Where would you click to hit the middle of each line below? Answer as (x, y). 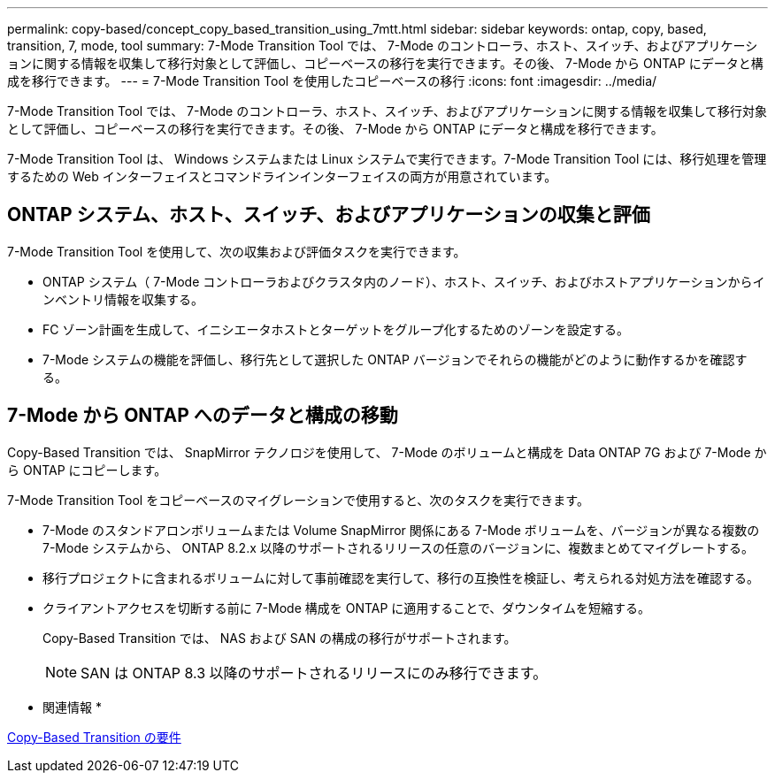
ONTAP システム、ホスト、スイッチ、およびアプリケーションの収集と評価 (329, 215)
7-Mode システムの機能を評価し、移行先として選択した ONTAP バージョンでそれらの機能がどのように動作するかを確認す (395, 359)
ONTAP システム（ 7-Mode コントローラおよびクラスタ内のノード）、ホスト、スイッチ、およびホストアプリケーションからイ (404, 281)
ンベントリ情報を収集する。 (123, 299)
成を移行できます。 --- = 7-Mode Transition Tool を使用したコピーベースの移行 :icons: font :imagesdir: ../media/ (332, 81)
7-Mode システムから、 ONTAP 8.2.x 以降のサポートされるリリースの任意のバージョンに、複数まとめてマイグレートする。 (399, 547)
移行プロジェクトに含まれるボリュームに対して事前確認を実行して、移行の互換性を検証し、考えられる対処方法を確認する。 (401, 577)
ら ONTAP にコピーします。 (87, 470)
